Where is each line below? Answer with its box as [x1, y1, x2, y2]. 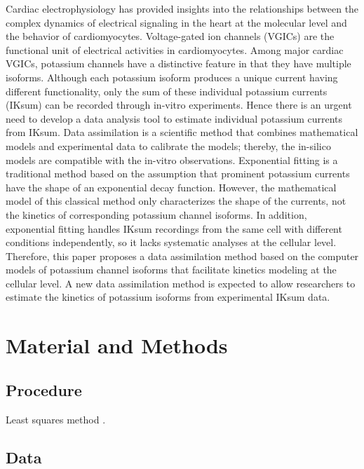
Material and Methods [6, 331, 228, 360]
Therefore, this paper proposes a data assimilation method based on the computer [6, 248, 359, 263]
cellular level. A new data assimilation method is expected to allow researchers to [6, 276, 356, 290]
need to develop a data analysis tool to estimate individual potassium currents [6, 111, 343, 125]
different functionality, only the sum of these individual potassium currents [6, 83, 328, 98]
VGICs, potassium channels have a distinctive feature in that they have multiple [6, 56, 351, 71]
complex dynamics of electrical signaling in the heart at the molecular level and [6, 15, 347, 29]
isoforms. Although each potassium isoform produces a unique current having [6, 69, 338, 84]
